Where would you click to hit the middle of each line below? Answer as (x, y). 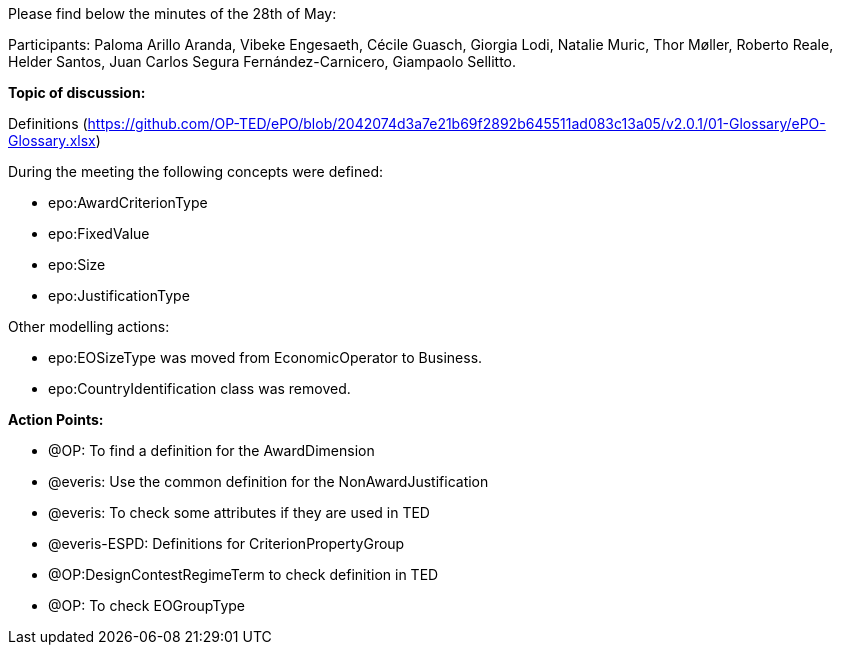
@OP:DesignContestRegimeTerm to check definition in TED (243, 574)
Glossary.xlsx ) (54, 140)
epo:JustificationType (119, 295)
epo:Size (77, 264)
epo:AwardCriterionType (128, 202)
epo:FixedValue (99, 233)
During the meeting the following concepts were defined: (195, 171)
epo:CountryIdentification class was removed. (199, 388)
